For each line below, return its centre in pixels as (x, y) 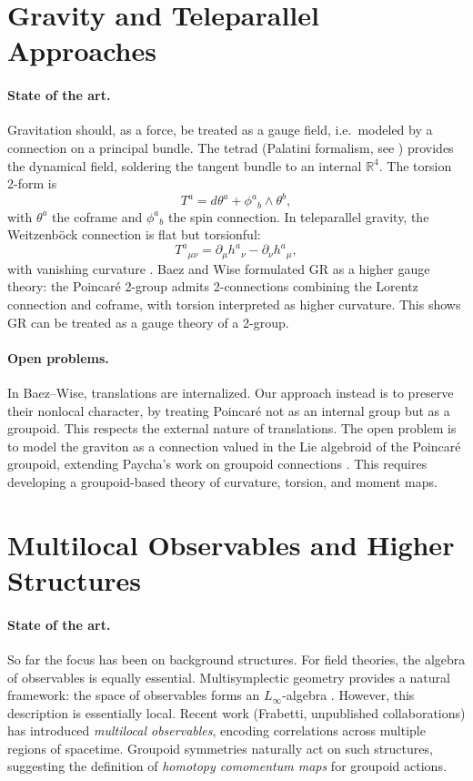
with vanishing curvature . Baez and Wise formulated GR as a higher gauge (219, 268)
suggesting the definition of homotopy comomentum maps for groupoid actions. (227, 766)
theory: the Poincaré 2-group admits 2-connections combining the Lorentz (213, 286)
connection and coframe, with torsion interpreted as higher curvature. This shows (234, 304)
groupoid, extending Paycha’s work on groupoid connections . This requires (217, 464)
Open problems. (58, 357)
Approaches (82, 51)
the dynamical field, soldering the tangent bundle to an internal (185, 165)
